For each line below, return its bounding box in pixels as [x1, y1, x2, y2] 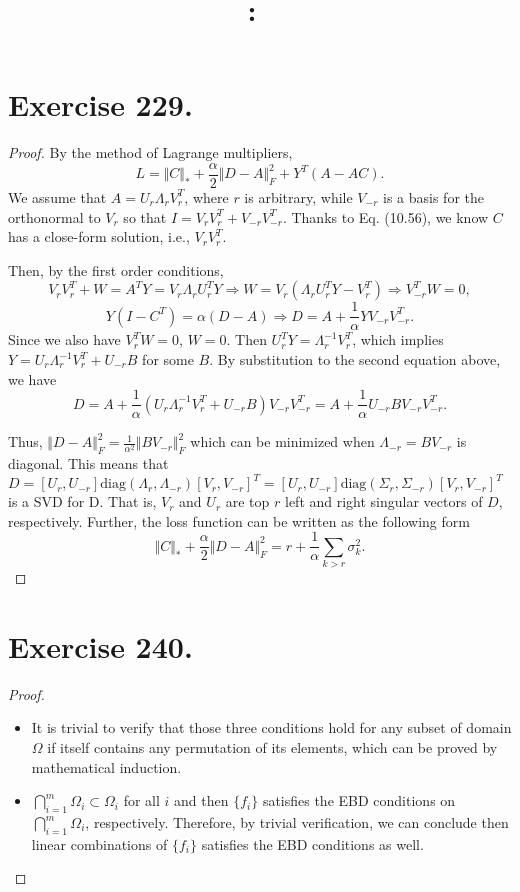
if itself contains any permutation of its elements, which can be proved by [47, 737, 498, 758]
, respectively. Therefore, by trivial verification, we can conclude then [85, 812, 509, 833]
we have [8, 368, 57, 389]
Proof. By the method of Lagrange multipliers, [8, 142, 293, 163]
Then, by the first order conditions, [8, 259, 224, 280]
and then [174, 790, 229, 811]
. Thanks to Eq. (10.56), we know [282, 206, 489, 227]
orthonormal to [8, 206, 101, 227]
